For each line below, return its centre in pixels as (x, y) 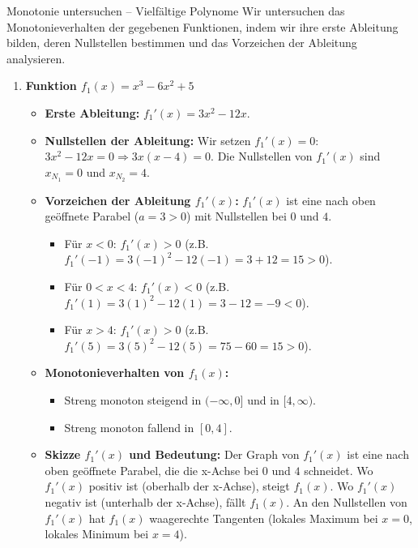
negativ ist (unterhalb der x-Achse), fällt (145, 501)
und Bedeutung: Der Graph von (214, 454)
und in (263, 399)
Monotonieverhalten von (115, 372)
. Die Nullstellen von (262, 156)
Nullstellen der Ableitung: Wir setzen (148, 140)
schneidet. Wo (339, 470)
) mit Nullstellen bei (237, 216)
